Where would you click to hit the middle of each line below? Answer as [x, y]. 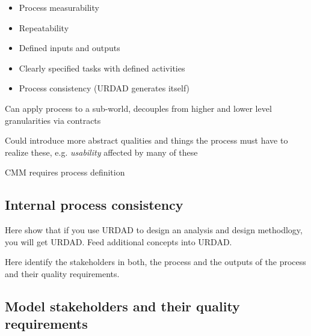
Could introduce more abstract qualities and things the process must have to [146, 140]
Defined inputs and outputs [69, 48]
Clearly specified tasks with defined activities [102, 68]
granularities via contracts [53, 120]
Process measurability [59, 7]
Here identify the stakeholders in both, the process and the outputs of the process [155, 262]
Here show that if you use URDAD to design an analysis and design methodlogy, [154, 230]
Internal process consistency [94, 205]
